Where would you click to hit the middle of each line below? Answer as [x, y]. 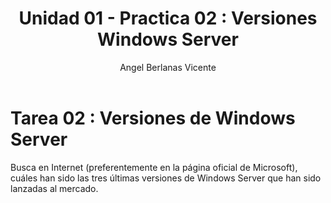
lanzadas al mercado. [54, 188]
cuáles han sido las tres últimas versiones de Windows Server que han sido [166, 178]
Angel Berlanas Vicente [168, 67]
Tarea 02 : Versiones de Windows [153, 118]
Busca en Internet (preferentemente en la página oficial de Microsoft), [154, 167]
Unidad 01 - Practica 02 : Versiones [168, 18]
